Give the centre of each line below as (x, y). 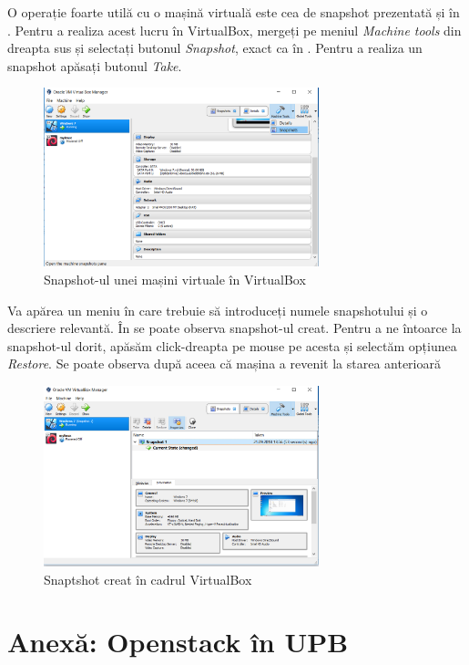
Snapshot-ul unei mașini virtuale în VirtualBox (175, 280)
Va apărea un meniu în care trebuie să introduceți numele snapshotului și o (218, 310)
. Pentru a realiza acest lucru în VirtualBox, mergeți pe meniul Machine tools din (234, 30)
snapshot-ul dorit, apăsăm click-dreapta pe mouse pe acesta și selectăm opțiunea (232, 345)
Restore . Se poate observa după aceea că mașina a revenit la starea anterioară (224, 364)
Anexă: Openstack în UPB (178, 642)
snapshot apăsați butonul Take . (95, 65)
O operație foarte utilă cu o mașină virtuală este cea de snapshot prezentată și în (234, 12)
